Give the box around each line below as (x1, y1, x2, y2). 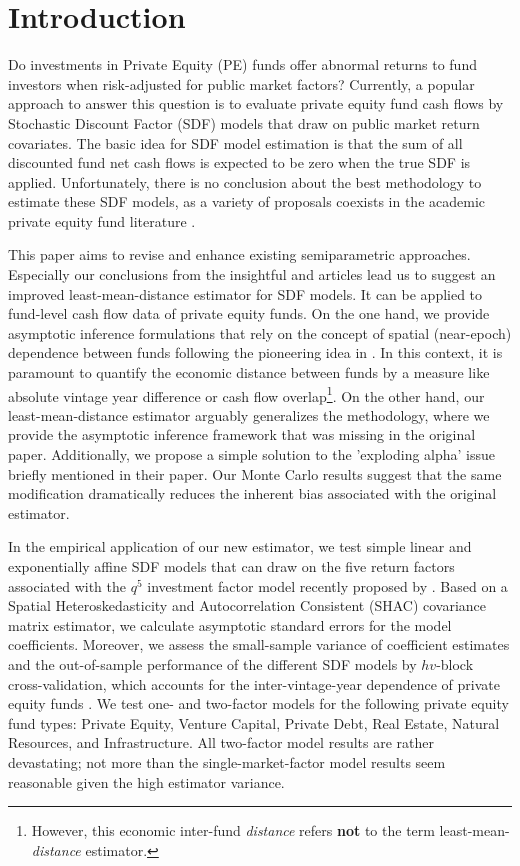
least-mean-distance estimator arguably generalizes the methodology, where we (8, 404, 490, 425)
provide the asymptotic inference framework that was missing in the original (8, 424, 476, 445)
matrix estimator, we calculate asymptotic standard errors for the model (8, 614, 452, 635)
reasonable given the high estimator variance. (8, 771, 285, 792)
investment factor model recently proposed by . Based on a (147, 575, 508, 596)
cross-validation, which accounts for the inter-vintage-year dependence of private (8, 673, 500, 694)
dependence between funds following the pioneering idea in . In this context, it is (8, 342, 503, 363)
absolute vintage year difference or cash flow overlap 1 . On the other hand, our (8, 382, 485, 406)
